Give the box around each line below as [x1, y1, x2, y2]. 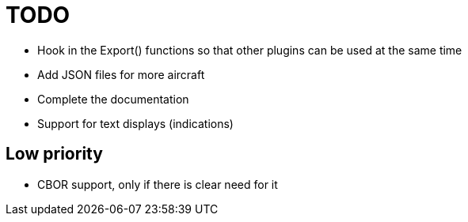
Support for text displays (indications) [37, 116, 234, 130]
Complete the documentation [37, 92, 189, 106]
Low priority [6, 144, 103, 164]
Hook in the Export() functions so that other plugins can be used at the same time [37, 43, 462, 57]
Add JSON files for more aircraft [37, 67, 205, 81]
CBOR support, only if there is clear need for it [37, 177, 278, 191]
